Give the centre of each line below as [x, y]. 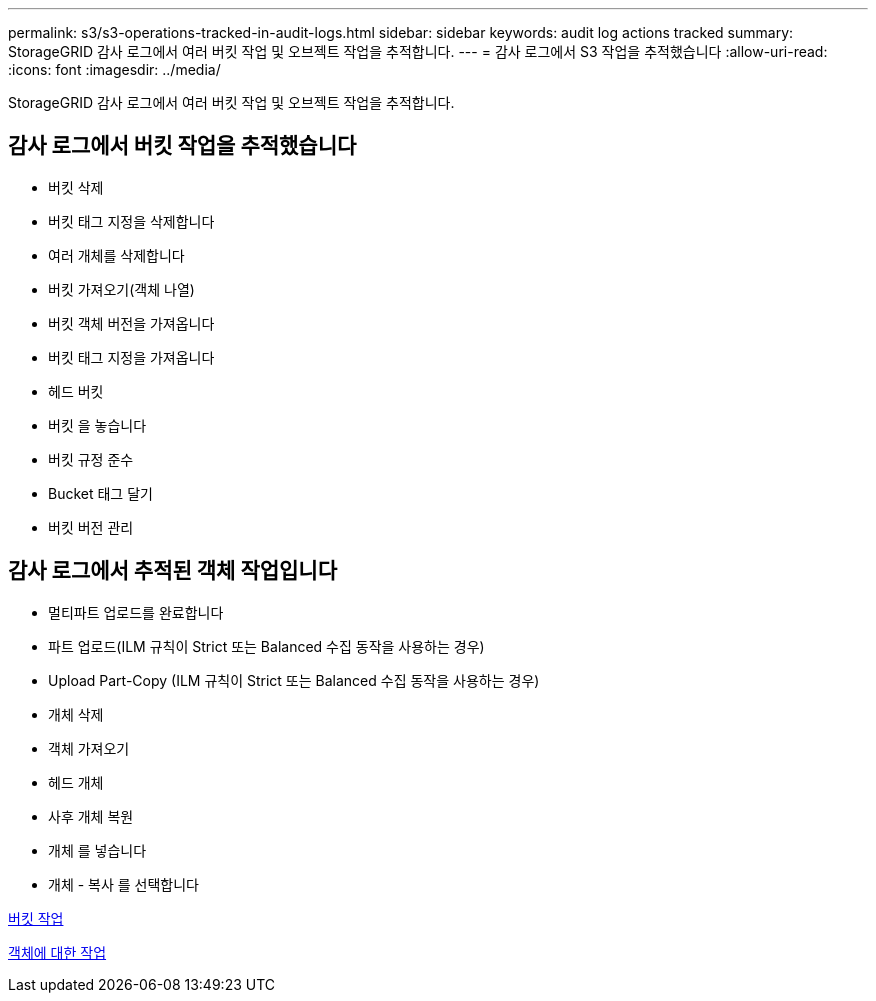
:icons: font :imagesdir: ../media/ [114, 69]
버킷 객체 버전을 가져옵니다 [131, 323]
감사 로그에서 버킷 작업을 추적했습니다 [182, 146]
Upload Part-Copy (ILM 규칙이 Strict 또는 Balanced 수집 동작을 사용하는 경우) [294, 680]
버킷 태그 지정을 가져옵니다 [131, 357]
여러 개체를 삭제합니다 [116, 255]
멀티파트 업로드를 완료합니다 [136, 612]
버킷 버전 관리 [91, 527]
